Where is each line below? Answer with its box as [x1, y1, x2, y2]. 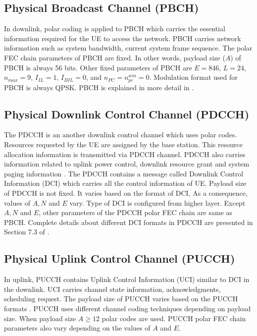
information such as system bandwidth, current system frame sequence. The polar [4, 43, 253, 53]
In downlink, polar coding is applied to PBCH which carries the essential [4, 23, 225, 34]
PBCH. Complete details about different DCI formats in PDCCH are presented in [4, 217, 253, 227]
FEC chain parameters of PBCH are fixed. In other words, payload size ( [4, 52, 225, 62]
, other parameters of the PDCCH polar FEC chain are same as [39, 207, 233, 218]
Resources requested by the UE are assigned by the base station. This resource [4, 139, 243, 150]
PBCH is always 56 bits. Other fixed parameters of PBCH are [4, 62, 192, 72]
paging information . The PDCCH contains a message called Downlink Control [4, 168, 244, 178]
